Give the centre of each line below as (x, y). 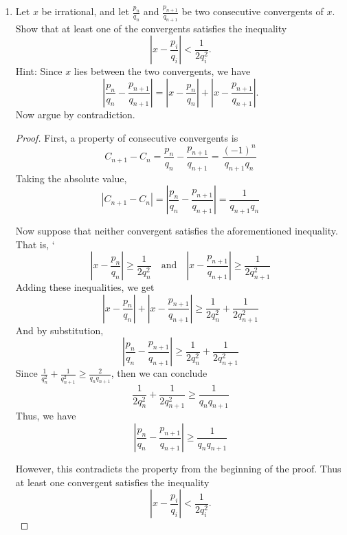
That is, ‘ (35, 244)
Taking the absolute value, (71, 178)
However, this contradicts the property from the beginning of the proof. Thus (178, 469)
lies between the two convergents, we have (162, 71)
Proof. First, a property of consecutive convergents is (127, 137)
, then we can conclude (159, 373)
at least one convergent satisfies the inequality (112, 482)
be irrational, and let (85, 11)
